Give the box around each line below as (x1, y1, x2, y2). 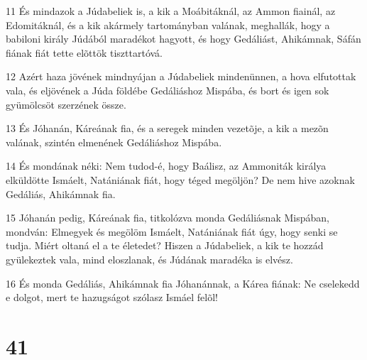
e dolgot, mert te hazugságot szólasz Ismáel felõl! (6, 290, 218, 305)
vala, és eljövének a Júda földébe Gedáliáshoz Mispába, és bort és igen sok (6, 82, 329, 97)
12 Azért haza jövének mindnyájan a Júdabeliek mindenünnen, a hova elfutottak (6, 69, 356, 84)
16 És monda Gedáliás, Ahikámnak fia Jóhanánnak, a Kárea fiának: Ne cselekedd (6, 276, 360, 290)
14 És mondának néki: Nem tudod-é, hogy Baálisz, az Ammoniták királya (6, 158, 327, 173)
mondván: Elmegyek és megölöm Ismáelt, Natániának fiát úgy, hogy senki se (6, 224, 338, 239)
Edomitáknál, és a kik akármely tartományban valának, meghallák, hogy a (6, 17, 330, 32)
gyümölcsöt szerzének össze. (6, 97, 126, 111)
